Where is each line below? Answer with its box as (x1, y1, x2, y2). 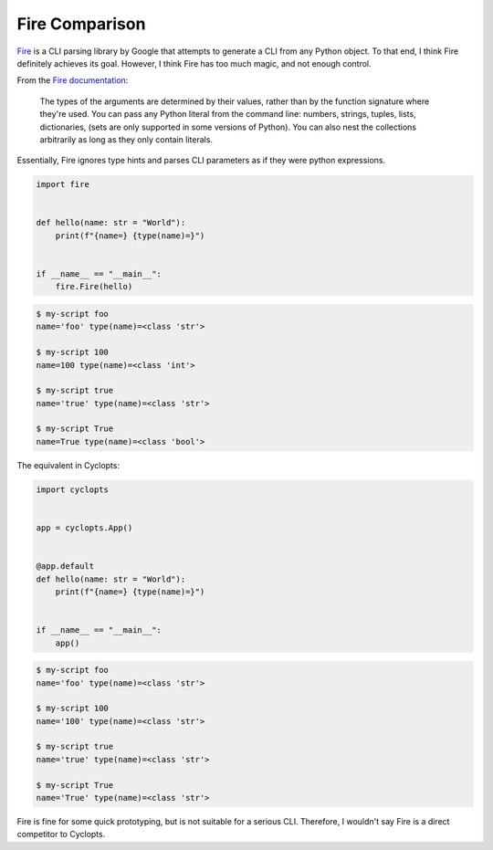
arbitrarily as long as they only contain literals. (39, 133, 214, 145)
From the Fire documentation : (16, 75, 129, 86)
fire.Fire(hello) (55, 281, 133, 292)
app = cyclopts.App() (36, 523, 133, 533)
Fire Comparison (16, 14, 146, 34)
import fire (36, 179, 90, 190)
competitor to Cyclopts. (16, 829, 106, 840)
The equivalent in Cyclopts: (16, 459, 121, 470)
